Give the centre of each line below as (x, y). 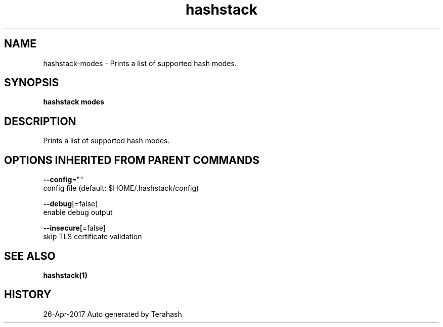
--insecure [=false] (74, 228)
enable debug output (78, 212)
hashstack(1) (65, 275)
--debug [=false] (71, 204)
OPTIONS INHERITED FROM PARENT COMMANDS (132, 160)
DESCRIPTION (40, 121)
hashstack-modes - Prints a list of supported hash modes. (140, 63)
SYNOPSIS (32, 83)
